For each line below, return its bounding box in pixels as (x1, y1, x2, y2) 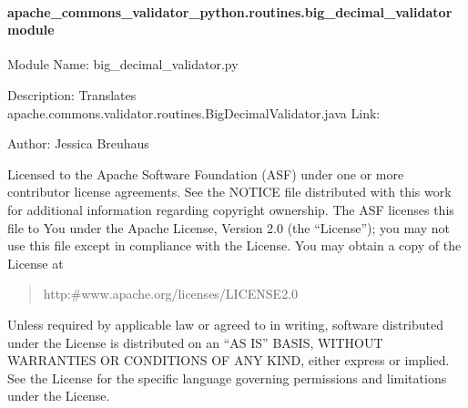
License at (7, 253, 64, 272)
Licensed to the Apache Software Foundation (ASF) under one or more (7, 164, 404, 183)
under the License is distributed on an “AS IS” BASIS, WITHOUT (7, 332, 383, 352)
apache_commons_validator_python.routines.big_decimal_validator (7, 2, 453, 21)
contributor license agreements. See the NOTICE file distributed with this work (7, 182, 452, 201)
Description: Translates (7, 85, 137, 104)
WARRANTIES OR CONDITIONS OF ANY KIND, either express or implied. (7, 351, 450, 370)
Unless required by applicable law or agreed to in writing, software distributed (7, 314, 443, 333)
